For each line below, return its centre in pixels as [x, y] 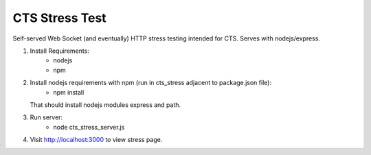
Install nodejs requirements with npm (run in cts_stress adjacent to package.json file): [150, 83]
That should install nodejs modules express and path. [105, 105]
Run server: [46, 117]
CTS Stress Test [59, 18]
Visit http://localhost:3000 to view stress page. [96, 140]
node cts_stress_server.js [89, 127]
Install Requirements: [59, 51]
